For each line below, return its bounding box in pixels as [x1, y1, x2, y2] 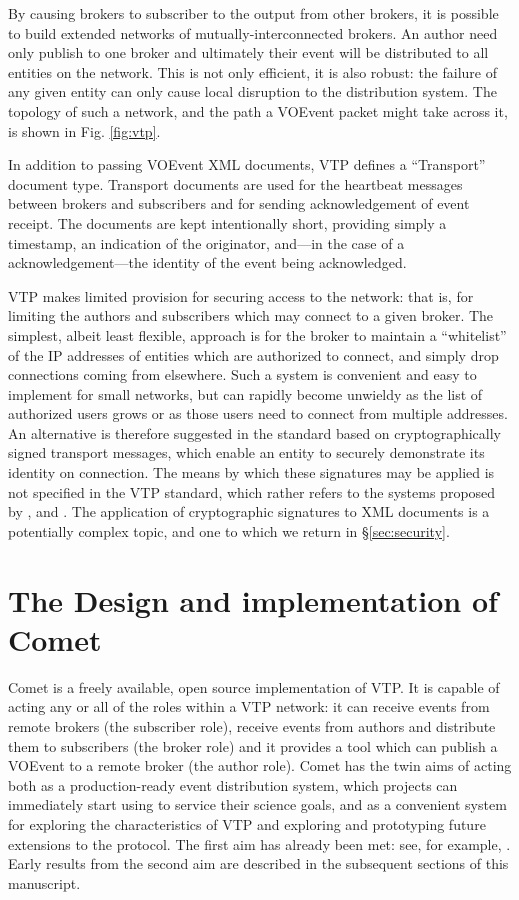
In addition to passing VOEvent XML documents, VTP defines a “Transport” [8, 154, 486, 175]
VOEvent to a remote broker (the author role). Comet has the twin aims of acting [8, 755, 512, 776]
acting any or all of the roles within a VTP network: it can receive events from [8, 696, 490, 717]
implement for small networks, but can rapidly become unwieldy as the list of [8, 383, 483, 404]
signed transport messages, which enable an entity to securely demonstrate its [8, 442, 485, 463]
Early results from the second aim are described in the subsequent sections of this [8, 853, 509, 874]
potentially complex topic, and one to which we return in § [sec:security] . [8, 520, 450, 541]
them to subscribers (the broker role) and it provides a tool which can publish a [8, 735, 498, 756]
